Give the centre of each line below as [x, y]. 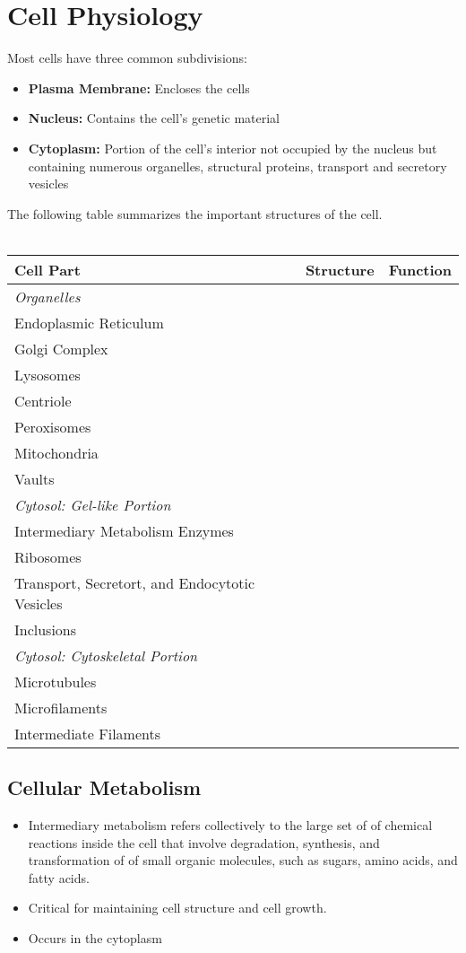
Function [420, 269]
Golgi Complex [61, 348]
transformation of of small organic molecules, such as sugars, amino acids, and [243, 860]
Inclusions [46, 629]
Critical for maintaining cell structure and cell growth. [177, 908]
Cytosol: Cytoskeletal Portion [106, 655]
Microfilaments [61, 707]
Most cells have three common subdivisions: [127, 58]
